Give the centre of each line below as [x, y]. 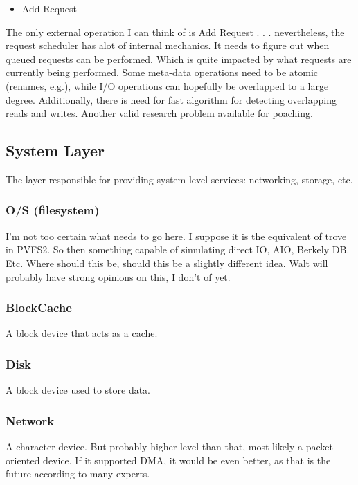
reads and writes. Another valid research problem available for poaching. [159, 113]
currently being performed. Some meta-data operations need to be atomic [162, 72]
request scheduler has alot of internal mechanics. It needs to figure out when [168, 45]
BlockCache [39, 308]
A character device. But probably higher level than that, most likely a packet [169, 446]
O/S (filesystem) [53, 210]
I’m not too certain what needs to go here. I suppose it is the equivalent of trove [176, 236]
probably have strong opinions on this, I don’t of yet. [118, 276]
